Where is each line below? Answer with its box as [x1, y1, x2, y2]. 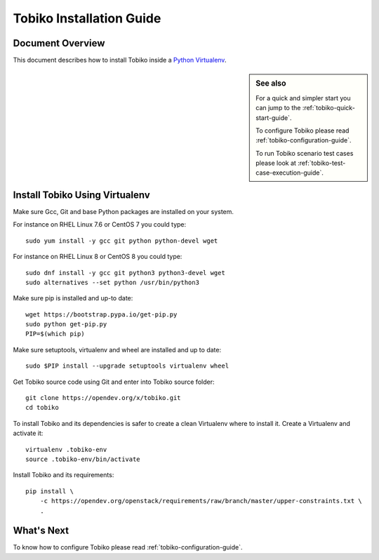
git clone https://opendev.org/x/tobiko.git [25, 394, 182, 402]
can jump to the [255, 104, 301, 112]
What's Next [13, 525, 69, 537]
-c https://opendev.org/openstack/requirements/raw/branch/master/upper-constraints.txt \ [39, 497, 363, 505]
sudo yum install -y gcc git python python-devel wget [25, 236, 218, 245]
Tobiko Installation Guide [13, 11, 161, 26]
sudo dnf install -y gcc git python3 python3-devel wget [25, 269, 226, 276]
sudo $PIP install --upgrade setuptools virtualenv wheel [25, 362, 230, 370]
